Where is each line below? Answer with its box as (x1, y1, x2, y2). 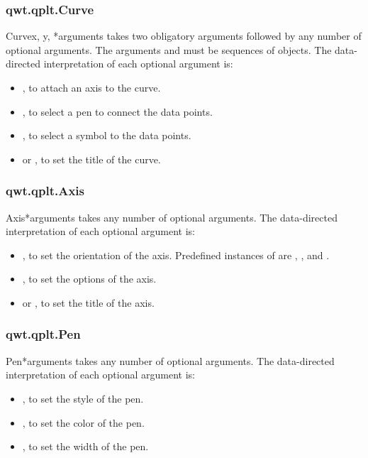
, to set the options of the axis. (22, 271, 157, 286)
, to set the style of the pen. (22, 391, 144, 405)
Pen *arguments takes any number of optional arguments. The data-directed (6, 353, 335, 368)
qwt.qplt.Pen (6, 325, 81, 343)
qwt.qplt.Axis (6, 182, 84, 200)
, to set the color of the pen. (22, 415, 145, 430)
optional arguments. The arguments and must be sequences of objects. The (6, 42, 332, 57)
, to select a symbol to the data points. (22, 128, 191, 143)
